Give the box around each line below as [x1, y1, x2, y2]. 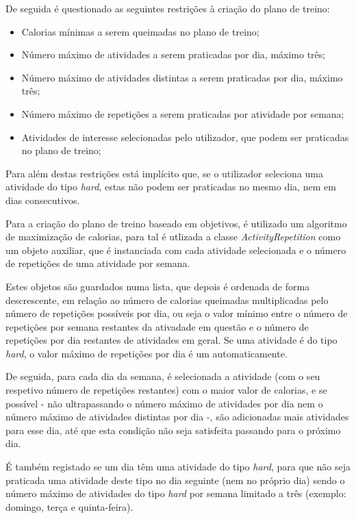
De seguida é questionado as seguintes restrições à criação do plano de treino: [5, 1, 330, 15]
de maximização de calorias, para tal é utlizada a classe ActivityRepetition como [5, 229, 341, 244]
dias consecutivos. [5, 192, 80, 207]
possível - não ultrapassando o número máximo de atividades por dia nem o [5, 396, 323, 410]
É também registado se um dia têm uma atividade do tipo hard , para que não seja [5, 459, 351, 474]
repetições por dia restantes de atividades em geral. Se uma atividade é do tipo [5, 333, 338, 347]
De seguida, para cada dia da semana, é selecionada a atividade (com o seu [5, 369, 320, 383]
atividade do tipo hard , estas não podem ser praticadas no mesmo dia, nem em [5, 179, 336, 194]
